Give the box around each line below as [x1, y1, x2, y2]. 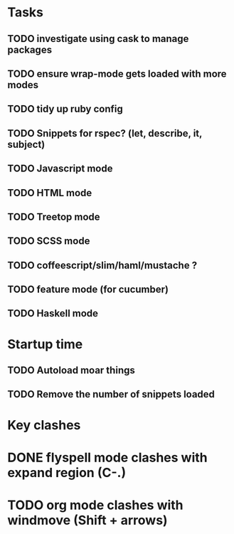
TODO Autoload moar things [7, 364, 135, 377]
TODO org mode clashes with [7, 497, 184, 513]
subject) [7, 138, 46, 150]
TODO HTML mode [7, 186, 92, 199]
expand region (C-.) [7, 464, 127, 481]
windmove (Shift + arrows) [7, 513, 169, 528]
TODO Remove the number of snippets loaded [7, 388, 216, 400]
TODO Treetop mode [7, 210, 101, 223]
